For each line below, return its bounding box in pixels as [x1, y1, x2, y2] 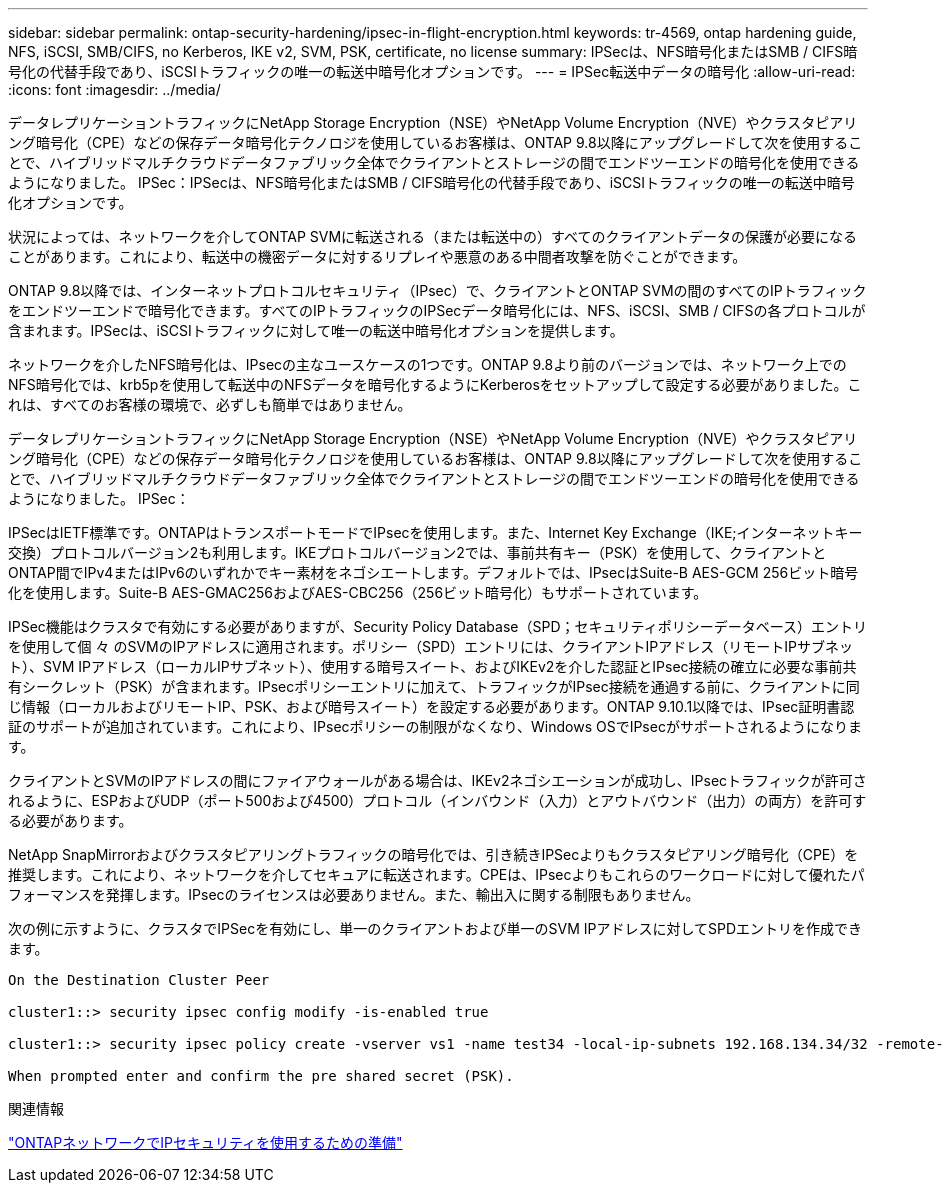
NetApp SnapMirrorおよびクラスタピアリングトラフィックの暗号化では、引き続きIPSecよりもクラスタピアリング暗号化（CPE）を [8, 846, 859, 863]
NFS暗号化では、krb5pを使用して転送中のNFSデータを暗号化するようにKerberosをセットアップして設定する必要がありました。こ [8, 376, 862, 393]
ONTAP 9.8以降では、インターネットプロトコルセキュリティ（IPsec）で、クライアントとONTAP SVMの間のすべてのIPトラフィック [8, 282, 867, 299]
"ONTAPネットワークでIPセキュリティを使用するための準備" [8, 1134, 403, 1151]
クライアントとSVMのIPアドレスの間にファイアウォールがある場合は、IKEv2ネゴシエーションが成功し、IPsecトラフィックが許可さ [8, 772, 867, 789]
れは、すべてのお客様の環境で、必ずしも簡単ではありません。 [8, 396, 412, 413]
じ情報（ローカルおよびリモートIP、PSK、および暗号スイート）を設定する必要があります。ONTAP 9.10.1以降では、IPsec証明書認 [8, 698, 855, 715]
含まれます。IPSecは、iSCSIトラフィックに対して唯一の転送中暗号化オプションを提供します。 [8, 322, 624, 339]
